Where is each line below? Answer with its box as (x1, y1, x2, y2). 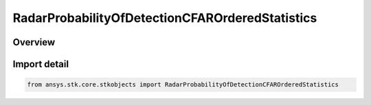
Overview (12, 36, 56, 48)
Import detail (12, 58, 69, 70)
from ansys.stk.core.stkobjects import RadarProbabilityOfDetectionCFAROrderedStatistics (27, 81, 339, 89)
